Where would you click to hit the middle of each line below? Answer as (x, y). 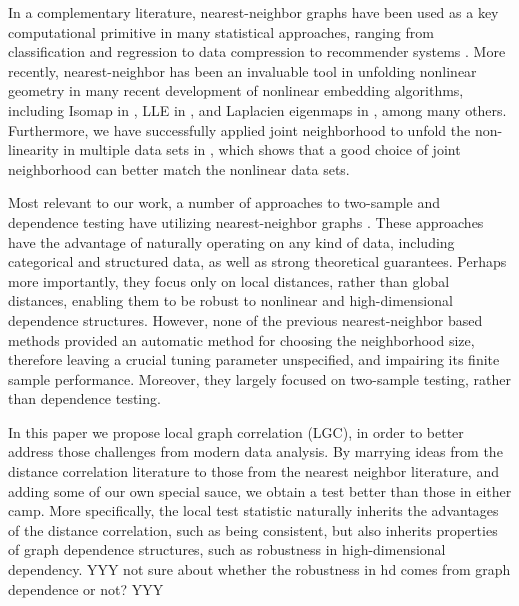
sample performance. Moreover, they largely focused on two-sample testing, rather (260, 378)
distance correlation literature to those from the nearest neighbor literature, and (253, 471)
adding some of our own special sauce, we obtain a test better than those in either (260, 490)
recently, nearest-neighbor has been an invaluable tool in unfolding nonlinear (242, 70)
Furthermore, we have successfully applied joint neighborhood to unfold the (239, 129)
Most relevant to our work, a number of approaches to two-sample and (224, 202)
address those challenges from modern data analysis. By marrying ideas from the (255, 451)
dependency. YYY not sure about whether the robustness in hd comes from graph (259, 569)
